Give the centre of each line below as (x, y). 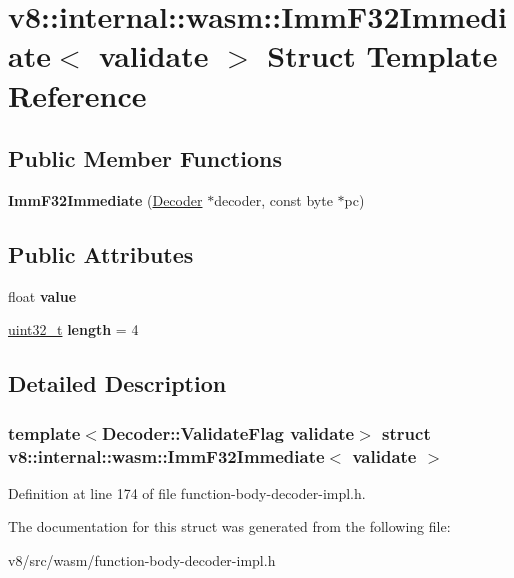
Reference (77, 94)
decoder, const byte (273, 199)
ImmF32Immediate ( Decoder (105, 199)
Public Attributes (101, 253)
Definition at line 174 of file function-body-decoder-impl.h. (187, 492)
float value (42, 295)
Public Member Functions (145, 158)
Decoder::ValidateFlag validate (228, 432)
